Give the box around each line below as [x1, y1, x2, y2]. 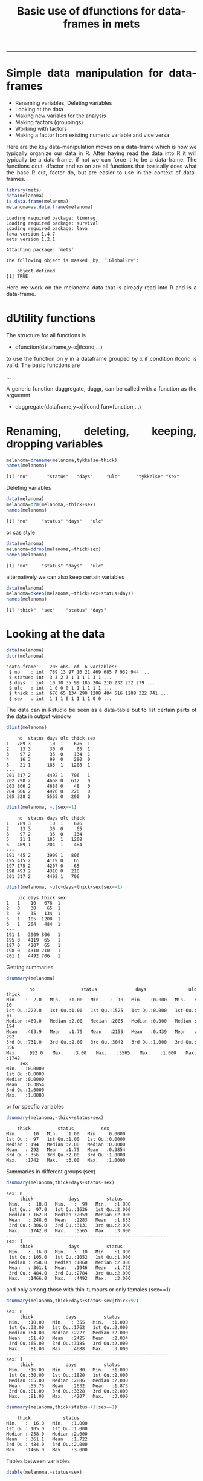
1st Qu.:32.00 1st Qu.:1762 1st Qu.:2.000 [8, 1324, 129, 1330]
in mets [101, 17, 140, 31]
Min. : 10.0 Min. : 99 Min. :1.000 [8, 1201, 131, 1207]
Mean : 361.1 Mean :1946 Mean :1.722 [8, 1265, 131, 1271]
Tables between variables [6, 1457, 71, 1465]
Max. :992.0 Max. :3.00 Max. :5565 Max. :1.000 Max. [6, 1050, 197, 1056]
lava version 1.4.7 [6, 231, 56, 237]
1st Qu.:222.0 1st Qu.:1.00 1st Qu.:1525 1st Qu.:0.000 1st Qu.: [6, 1008, 197, 1014]
